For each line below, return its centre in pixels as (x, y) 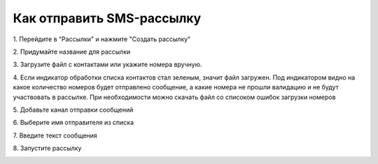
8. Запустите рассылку (47, 148)
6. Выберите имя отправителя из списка (73, 123)
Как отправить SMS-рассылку (107, 18)
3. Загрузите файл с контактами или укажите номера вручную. (107, 65)
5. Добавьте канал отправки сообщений (73, 110)
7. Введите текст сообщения (55, 135)
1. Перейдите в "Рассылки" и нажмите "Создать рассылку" (102, 39)
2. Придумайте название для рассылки (72, 52)
